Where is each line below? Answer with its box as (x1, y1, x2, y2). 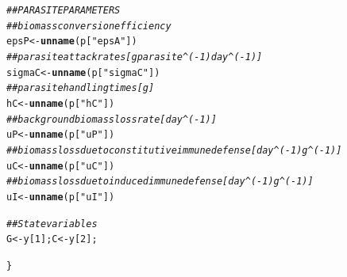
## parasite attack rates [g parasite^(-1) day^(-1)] (6, 51, 263, 63)
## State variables (6, 218, 98, 230)
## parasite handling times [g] (6, 82, 155, 94)
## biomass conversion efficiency (6, 20, 172, 32)
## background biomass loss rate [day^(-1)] (6, 113, 217, 125)
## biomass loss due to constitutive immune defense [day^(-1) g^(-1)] (6, 144, 342, 156)
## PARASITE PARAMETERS (6, 5, 121, 16)
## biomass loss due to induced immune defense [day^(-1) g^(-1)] (6, 176, 314, 188)
